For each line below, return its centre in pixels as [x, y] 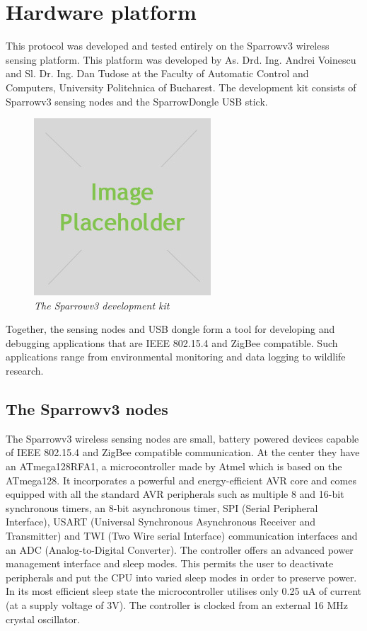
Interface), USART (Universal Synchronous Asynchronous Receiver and [161, 522]
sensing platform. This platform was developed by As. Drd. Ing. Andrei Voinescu [181, 59]
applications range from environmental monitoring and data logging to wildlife [176, 357]
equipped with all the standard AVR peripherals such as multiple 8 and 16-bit [175, 494]
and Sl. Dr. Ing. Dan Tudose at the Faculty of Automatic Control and [157, 73]
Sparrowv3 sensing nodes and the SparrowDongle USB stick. [137, 101]
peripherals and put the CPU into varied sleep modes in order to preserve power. [181, 577]
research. [25, 371]
